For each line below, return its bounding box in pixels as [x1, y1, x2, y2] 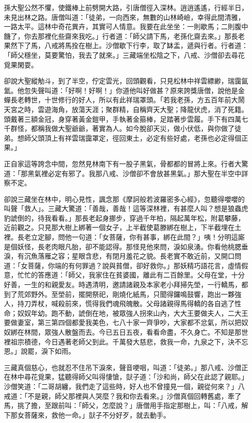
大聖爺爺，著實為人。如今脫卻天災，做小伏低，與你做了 [58, 123, 235, 133]
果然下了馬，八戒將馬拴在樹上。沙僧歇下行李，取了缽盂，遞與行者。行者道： [4, 40, 248, 50]
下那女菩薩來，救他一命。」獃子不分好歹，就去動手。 [4, 409, 170, 420]
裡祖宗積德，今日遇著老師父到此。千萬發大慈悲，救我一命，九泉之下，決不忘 [4, 336, 248, 346]
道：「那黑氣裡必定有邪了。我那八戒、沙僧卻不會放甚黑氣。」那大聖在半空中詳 [4, 168, 248, 178]
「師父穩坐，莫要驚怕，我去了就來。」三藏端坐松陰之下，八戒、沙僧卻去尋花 [4, 49, 245, 60]
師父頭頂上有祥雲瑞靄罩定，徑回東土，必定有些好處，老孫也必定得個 [24, 132, 241, 143]
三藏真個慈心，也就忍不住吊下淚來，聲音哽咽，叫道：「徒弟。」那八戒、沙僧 [4, 362, 241, 372]
